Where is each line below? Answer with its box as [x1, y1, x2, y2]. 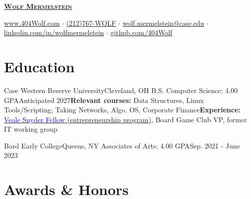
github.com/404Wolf [110, 27, 173, 38]
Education [4, 56, 75, 76]
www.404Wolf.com [4, 17, 60, 28]
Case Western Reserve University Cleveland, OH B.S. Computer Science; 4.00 [4, 85, 238, 95]
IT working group [4, 124, 58, 134]
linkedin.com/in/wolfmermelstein [4, 27, 104, 38]
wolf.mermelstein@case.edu [123, 17, 204, 28]
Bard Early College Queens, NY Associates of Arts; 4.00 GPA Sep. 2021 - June [4, 140, 240, 150]
